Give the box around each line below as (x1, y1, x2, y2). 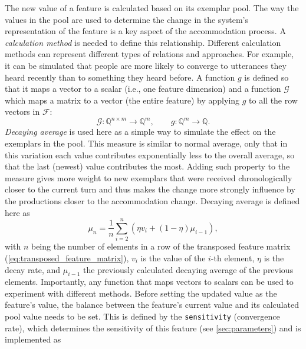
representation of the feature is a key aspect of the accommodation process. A (5, 25, 286, 37)
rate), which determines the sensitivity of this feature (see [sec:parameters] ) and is (5, 321, 301, 334)
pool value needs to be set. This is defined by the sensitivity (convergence (5, 310, 280, 323)
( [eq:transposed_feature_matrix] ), (5, 251, 129, 264)
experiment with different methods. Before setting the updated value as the (5, 287, 277, 299)
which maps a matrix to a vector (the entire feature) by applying (5, 94, 240, 106)
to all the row (249, 94, 298, 106)
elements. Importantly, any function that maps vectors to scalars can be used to (5, 275, 294, 288)
